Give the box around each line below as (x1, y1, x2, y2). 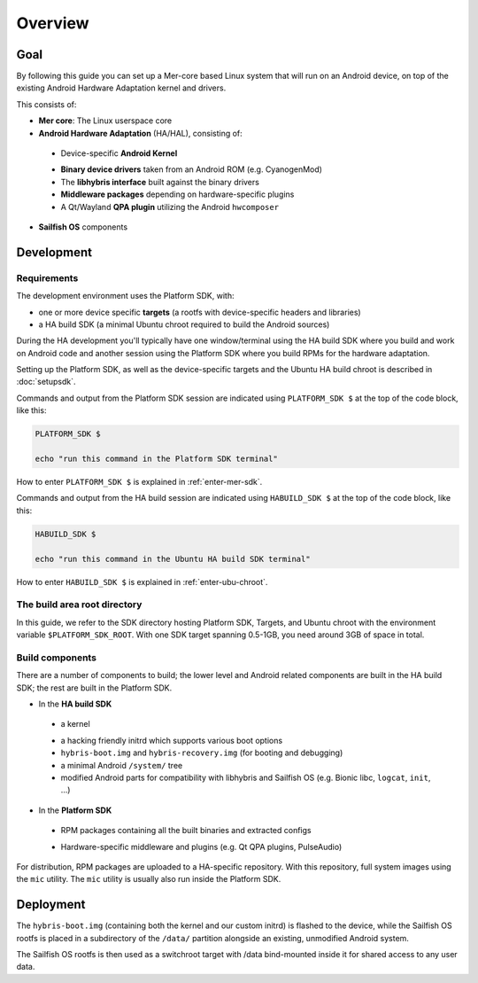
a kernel (60, 719, 90, 729)
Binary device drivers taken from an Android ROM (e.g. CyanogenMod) (60, 164, 323, 175)
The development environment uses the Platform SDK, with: (16, 291, 235, 301)
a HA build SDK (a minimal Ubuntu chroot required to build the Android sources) (38, 319, 330, 330)
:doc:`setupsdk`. (16, 377, 76, 387)
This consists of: (16, 98, 77, 110)
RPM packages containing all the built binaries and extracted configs (60, 825, 312, 836)
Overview (16, 13, 89, 33)
